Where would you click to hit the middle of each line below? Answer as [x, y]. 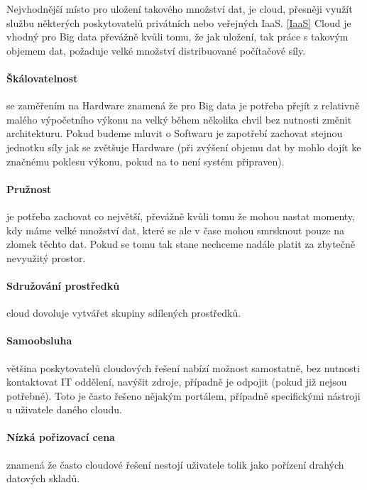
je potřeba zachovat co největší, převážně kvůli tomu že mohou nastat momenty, [181, 216]
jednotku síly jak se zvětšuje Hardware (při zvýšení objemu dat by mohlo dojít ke [184, 147]
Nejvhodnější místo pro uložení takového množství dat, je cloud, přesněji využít [180, 9]
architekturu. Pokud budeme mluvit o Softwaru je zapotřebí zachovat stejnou [175, 133]
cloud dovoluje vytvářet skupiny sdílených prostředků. [124, 313]
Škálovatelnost [42, 78]
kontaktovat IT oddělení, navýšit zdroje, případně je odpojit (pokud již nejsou [177, 382]
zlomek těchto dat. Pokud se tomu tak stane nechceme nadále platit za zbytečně [181, 244]
